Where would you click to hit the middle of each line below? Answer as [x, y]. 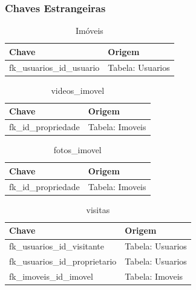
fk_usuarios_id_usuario [54, 67]
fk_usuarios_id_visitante [57, 246]
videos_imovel [78, 90]
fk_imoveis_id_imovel [51, 276]
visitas [98, 209]
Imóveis [89, 31]
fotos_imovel [77, 150]
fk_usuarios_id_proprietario [63, 261]
